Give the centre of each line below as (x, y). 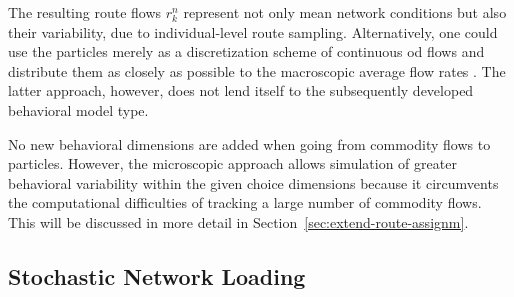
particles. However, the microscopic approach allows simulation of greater (232, 163)
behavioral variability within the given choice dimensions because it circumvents (253, 182)
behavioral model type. (78, 109)
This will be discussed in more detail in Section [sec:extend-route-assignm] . (238, 221)
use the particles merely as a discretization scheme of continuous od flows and (246, 51)
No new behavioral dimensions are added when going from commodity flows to (249, 143)
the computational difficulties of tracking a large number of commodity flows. (245, 202)
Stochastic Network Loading (157, 275)
